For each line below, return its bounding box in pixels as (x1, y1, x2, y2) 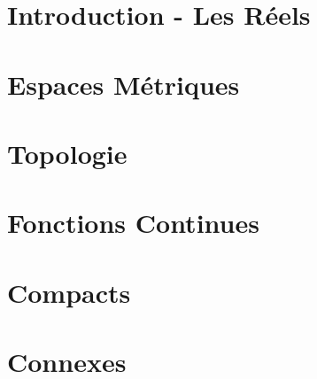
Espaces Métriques (7, 66, 240, 102)
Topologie (7, 135, 128, 171)
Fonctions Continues (7, 205, 259, 241)
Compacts (7, 274, 131, 310)
